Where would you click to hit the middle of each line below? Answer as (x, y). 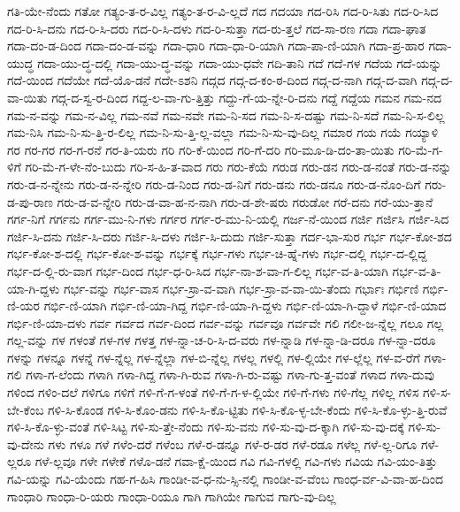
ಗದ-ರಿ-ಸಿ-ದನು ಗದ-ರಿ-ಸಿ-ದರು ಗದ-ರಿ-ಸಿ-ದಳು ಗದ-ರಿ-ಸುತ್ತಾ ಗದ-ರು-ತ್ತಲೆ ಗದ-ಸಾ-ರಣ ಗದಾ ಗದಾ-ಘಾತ (217, 28)
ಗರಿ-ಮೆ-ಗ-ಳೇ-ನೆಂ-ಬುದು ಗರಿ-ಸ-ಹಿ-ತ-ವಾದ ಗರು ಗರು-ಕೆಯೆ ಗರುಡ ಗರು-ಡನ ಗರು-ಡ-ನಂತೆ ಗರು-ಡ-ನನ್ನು (238, 167)
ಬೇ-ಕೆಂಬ (26, 409)
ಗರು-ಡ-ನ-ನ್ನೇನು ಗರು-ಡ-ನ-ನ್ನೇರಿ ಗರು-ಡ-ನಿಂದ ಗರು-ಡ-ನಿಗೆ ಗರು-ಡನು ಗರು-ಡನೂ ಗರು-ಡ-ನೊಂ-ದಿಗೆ (214, 183)
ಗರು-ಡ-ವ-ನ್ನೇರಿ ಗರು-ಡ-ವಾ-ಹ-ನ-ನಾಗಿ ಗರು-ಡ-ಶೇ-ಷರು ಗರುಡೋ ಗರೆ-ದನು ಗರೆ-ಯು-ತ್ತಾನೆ (245, 201)
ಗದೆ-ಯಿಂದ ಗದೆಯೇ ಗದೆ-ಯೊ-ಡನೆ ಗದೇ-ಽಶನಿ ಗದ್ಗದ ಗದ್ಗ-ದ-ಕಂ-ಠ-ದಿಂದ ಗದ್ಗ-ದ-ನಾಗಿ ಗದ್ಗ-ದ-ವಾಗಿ (212, 80)
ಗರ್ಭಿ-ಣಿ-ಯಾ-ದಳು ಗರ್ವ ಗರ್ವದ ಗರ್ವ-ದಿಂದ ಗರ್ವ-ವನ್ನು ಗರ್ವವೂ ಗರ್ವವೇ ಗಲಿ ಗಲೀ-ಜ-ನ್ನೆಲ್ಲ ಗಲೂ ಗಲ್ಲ (226, 322)
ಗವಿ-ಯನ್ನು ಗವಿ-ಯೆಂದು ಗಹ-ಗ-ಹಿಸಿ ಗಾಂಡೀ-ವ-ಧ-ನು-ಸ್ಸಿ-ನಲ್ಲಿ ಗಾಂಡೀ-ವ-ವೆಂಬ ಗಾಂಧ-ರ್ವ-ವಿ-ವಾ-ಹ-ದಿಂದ (226, 479)
